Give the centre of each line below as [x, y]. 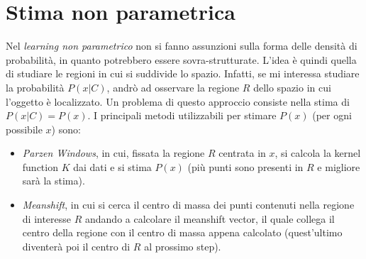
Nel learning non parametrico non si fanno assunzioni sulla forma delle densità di [182, 46]
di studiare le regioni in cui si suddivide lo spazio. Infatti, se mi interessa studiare [183, 73]
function [40, 166]
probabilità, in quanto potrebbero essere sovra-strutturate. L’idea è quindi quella [181, 59]
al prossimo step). [183, 246]
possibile [24, 129]
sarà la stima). [54, 181]
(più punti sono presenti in [245, 166]
